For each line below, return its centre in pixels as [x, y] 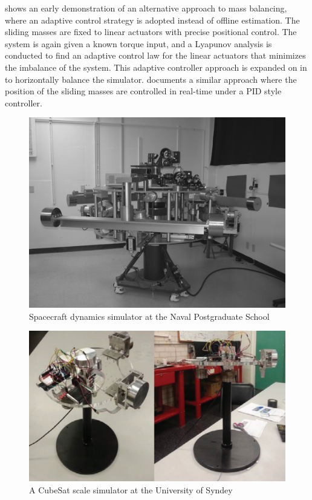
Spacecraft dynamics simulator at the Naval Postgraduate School [149, 316]
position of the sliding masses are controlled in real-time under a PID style [143, 91]
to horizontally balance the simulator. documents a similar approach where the [151, 79]
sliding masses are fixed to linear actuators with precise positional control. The [151, 32]
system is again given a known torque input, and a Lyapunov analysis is [138, 43]
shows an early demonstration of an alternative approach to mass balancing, [146, 8]
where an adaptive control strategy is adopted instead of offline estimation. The [152, 20]
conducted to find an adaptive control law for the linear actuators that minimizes [155, 55]
